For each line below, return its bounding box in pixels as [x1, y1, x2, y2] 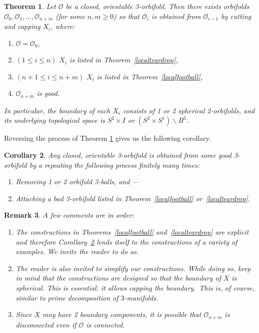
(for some [55, 10, 85, 21]
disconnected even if [15, 319, 77, 330]
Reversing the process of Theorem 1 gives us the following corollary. [4, 133, 211, 143]
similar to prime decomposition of [15, 292, 119, 303]
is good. [36, 88, 60, 98]
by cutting [221, 10, 251, 21]
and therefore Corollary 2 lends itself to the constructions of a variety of [15, 236, 238, 247]
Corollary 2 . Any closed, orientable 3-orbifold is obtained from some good [4, 150, 232, 160]
